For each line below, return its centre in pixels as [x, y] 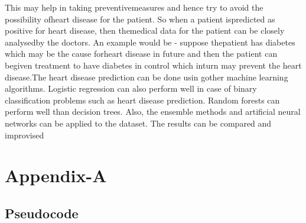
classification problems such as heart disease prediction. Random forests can [142, 100]
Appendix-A [56, 175]
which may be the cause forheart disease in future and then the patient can [141, 54]
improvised [25, 135]
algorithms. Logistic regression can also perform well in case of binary [131, 88]
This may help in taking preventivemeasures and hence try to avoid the [134, 7]
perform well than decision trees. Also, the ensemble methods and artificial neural [153, 112]
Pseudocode [42, 213]
